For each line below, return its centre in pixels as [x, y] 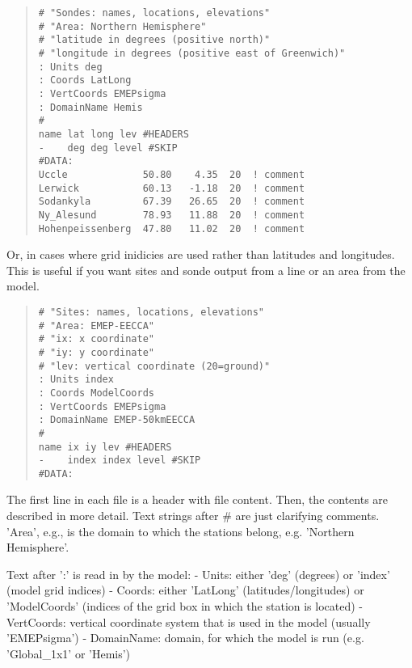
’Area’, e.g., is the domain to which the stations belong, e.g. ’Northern [181, 531]
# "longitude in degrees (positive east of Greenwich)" [192, 53]
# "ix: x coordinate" [96, 339]
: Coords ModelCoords [96, 393]
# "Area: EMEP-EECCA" [96, 326]
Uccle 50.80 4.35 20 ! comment [172, 174]
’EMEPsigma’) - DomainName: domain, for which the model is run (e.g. [185, 638]
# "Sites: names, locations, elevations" [151, 312]
